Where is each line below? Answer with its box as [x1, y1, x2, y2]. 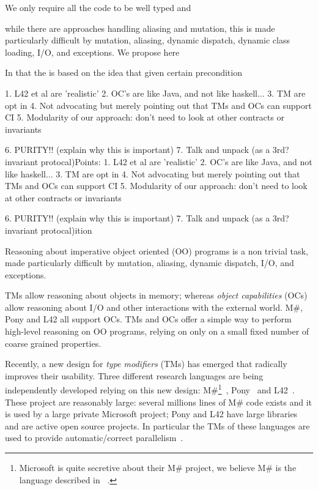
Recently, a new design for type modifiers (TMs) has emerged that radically [5, 357, 287, 370]
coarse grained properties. [5, 336, 102, 349]
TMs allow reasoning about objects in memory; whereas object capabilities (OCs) [5, 289, 308, 302]
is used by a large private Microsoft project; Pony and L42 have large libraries [5, 407, 298, 420]
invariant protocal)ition [5, 223, 92, 236]
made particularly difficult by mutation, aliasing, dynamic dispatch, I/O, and [5, 256, 294, 269]
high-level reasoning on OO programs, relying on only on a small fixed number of [5, 325, 309, 338]
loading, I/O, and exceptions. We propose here [5, 45, 180, 58]
